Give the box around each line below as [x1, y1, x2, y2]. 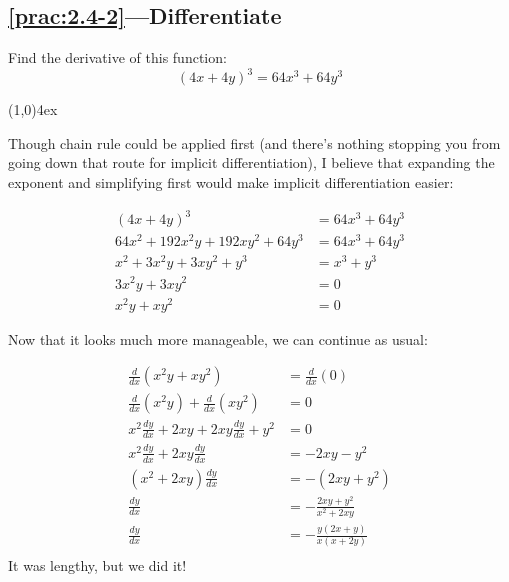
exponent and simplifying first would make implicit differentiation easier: [8, 172, 454, 193]
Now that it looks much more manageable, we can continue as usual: [8, 328, 428, 349]
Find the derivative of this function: [8, 47, 227, 68]
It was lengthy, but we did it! [8, 555, 187, 576]
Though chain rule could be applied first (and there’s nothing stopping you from [8, 132, 501, 153]
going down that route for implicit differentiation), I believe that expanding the [8, 152, 495, 173]
